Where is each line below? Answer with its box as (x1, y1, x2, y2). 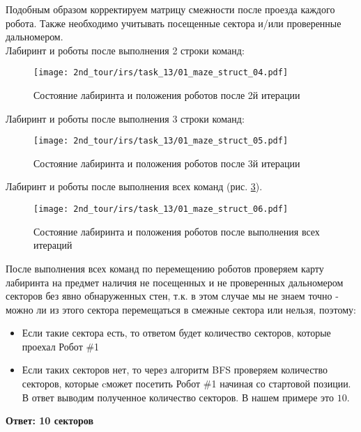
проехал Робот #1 (22, 339, 100, 353)
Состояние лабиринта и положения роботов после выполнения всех (33, 224, 320, 238)
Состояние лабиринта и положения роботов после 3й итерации (33, 155, 300, 170)
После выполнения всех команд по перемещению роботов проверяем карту (6, 261, 324, 275)
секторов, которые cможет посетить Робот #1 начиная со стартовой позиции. (22, 376, 351, 391)
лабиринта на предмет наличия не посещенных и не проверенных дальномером (6, 275, 344, 289)
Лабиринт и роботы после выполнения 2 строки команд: (6, 43, 245, 57)
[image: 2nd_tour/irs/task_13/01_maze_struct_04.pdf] (33, 68, 289, 78)
